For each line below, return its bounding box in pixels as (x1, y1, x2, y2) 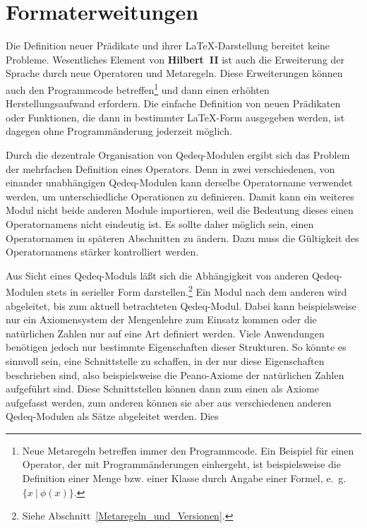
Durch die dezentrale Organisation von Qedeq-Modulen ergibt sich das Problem (6, 147, 350, 162)
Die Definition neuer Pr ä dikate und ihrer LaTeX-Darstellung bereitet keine (6, 38, 330, 53)
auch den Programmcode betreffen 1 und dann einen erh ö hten (6, 80, 270, 97)
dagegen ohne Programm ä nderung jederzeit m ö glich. (6, 124, 232, 138)
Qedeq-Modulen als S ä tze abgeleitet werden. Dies (6, 409, 219, 424)
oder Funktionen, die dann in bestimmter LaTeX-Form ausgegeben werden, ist (6, 109, 345, 124)
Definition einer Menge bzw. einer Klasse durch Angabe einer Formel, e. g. (22, 471, 347, 486)
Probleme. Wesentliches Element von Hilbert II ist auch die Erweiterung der (6, 52, 345, 66)
